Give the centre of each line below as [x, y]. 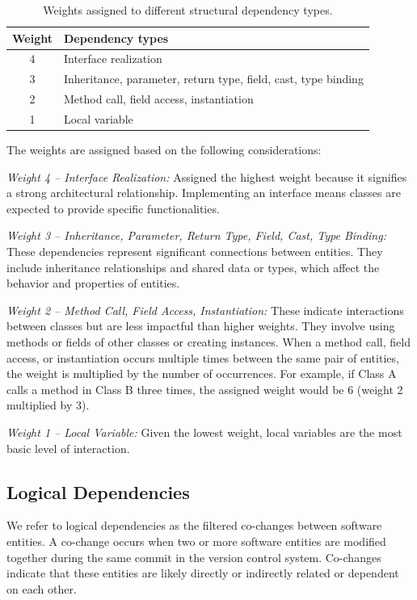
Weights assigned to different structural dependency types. [188, 10]
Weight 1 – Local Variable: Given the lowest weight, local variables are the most [204, 432]
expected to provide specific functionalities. [113, 208]
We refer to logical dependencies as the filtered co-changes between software [194, 525]
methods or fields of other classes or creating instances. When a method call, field [208, 342]
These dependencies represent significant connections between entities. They [195, 252]
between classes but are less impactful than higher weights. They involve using [201, 326]
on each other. [42, 588]
